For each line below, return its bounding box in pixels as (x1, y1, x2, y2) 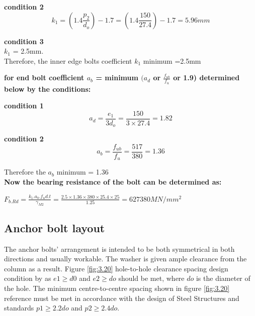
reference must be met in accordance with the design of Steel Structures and (4, 292, 239, 303)
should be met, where (118, 273, 185, 283)
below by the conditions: (4, 83, 91, 94)
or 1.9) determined (173, 72, 240, 83)
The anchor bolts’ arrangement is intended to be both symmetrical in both (4, 243, 235, 254)
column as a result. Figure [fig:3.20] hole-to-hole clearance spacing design (4, 263, 228, 273)
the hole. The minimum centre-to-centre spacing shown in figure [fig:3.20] (4, 282, 230, 293)
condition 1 (4, 100, 44, 111)
